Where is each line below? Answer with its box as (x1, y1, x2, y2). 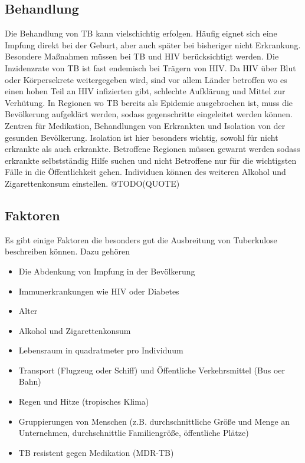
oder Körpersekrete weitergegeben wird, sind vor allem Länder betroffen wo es (5, 73, 287, 85)
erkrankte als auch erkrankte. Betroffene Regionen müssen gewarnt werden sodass (5, 143, 300, 155)
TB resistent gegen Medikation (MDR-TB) (18, 446, 174, 458)
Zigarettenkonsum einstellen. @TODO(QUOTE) (5, 177, 180, 189)
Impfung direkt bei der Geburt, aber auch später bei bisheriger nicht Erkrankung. (5, 38, 301, 51)
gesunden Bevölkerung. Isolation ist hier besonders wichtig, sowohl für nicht (5, 131, 278, 143)
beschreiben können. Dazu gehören (5, 245, 130, 257)
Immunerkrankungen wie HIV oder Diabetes (18, 285, 179, 297)
